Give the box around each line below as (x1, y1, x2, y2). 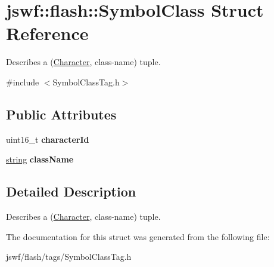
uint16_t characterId (6, 133, 89, 145)
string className (6, 153, 74, 165)
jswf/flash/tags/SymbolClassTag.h (6, 250, 132, 263)
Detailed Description (6, 182, 136, 201)
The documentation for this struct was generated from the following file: (6, 230, 270, 243)
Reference (6, 21, 89, 45)
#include (6, 75, 39, 88)
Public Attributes (6, 105, 117, 123)
